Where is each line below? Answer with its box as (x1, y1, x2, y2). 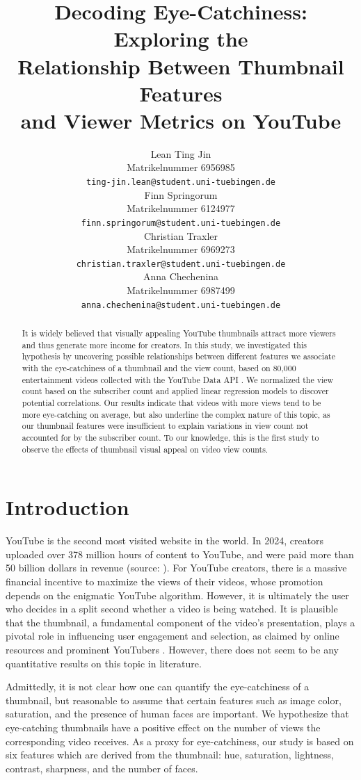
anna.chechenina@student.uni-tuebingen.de (81, 300, 281, 310)
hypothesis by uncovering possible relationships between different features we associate (22, 350, 336, 362)
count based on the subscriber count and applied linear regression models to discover (22, 385, 329, 397)
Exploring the (113, 24, 248, 53)
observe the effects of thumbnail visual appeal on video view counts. (22, 443, 268, 455)
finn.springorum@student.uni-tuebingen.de (81, 218, 281, 228)
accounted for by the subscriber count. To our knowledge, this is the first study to (22, 431, 319, 443)
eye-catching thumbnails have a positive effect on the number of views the (6, 720, 321, 734)
